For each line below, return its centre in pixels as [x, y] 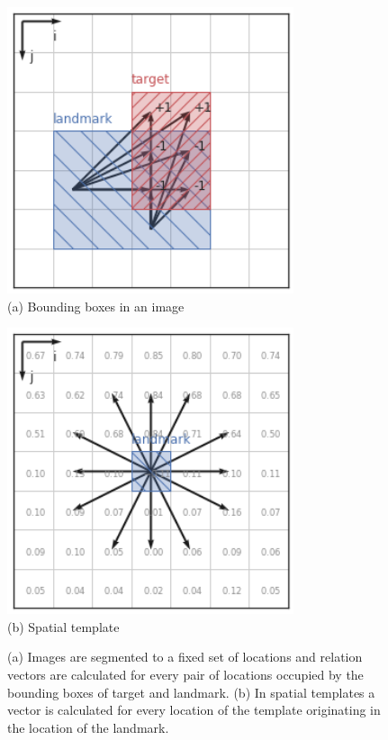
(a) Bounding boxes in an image [96, 306]
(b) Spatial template [63, 626]
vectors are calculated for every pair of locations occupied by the [185, 674]
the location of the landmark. [88, 727]
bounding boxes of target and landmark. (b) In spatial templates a [191, 692]
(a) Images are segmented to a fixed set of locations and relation [185, 657]
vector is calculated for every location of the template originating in [194, 710]
